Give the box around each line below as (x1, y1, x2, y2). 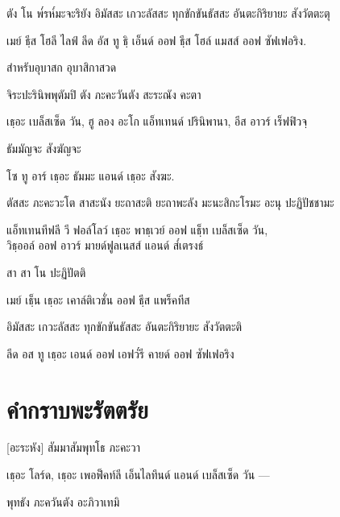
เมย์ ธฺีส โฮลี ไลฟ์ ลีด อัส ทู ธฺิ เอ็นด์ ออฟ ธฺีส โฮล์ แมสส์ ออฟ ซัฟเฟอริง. (6, 31, 307, 48)
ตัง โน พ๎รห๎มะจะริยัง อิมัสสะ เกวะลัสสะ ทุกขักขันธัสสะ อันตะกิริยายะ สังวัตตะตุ (6, 5, 330, 21)
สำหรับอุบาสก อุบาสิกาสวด (6, 59, 117, 76)
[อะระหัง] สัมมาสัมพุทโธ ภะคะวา (6, 439, 140, 456)
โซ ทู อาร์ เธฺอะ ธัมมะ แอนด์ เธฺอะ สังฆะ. (6, 167, 175, 184)
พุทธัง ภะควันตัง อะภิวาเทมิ (6, 493, 120, 510)
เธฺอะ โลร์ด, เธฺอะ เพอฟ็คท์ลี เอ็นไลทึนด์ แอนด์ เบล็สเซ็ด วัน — (6, 466, 270, 483)
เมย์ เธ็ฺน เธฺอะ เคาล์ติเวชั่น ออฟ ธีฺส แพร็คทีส (6, 291, 190, 308)
